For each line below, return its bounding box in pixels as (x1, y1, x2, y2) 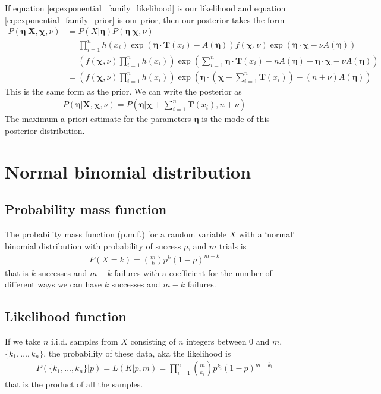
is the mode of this (201, 112, 270, 125)
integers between (186, 335, 247, 348)
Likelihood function (5, 307, 127, 326)
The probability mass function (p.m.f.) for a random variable (5, 228, 226, 240)
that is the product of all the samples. (5, 378, 143, 390)
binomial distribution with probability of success (5, 239, 181, 252)
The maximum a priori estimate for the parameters (5, 112, 191, 125)
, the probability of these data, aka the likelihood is (43, 346, 231, 359)
